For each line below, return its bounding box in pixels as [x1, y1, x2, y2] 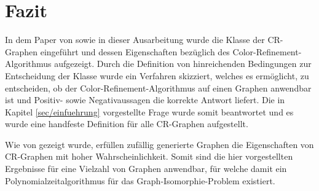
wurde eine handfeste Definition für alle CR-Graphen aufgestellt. [5, 117, 248, 130]
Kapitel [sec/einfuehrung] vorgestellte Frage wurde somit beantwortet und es [5, 105, 294, 118]
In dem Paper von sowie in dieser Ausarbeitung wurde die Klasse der [5, 33, 265, 46]
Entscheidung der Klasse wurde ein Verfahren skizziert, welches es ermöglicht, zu [5, 69, 309, 82]
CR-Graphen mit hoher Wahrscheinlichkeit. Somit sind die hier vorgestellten [5, 150, 293, 163]
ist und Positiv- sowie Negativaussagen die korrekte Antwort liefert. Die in [5, 93, 285, 106]
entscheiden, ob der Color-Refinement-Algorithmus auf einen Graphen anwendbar [5, 81, 312, 94]
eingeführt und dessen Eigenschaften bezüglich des [40, 45, 230, 58]
